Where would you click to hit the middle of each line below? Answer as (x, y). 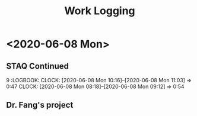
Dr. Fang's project (40, 105)
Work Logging (100, 11)
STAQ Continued (38, 66)
